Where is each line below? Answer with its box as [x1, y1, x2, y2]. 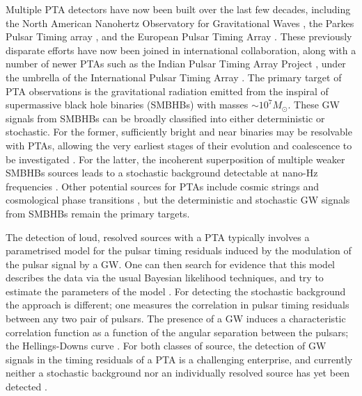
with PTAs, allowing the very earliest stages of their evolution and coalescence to [6, 138, 352, 152]
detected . [6, 379, 47, 394]
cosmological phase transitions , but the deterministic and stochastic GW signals [6, 192, 350, 207]
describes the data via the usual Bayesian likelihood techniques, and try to [6, 270, 324, 285]
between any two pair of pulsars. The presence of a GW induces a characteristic [6, 311, 346, 326]
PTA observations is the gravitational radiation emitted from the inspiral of [6, 83, 329, 98]
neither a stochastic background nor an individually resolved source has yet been [6, 365, 350, 380]
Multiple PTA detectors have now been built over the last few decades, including [6, 2, 351, 16]
